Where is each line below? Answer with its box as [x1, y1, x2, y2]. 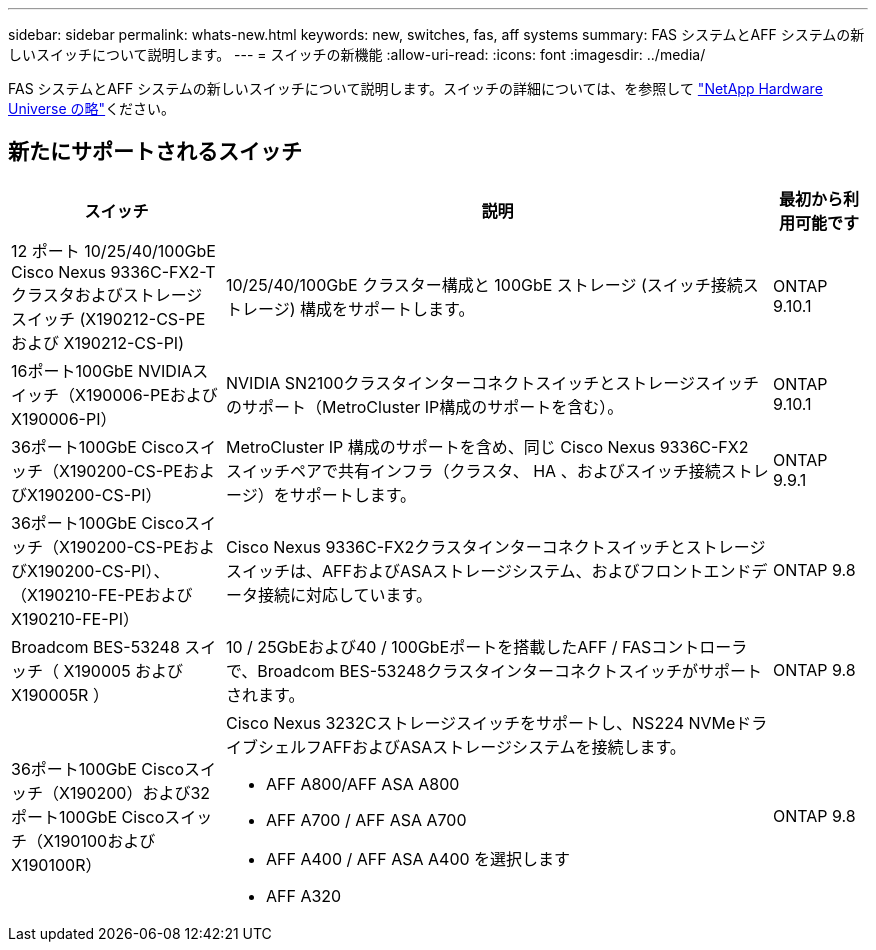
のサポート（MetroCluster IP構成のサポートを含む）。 [226, 396, 624, 417]
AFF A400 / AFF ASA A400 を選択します [266, 848, 571, 869]
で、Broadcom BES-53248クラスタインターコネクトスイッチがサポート [226, 660, 762, 681]
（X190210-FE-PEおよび [11, 584, 193, 605]
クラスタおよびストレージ [11, 284, 203, 305]
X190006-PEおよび [75, 384, 218, 405]
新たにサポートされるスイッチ [8, 139, 302, 165]
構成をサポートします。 [300, 298, 475, 319]
